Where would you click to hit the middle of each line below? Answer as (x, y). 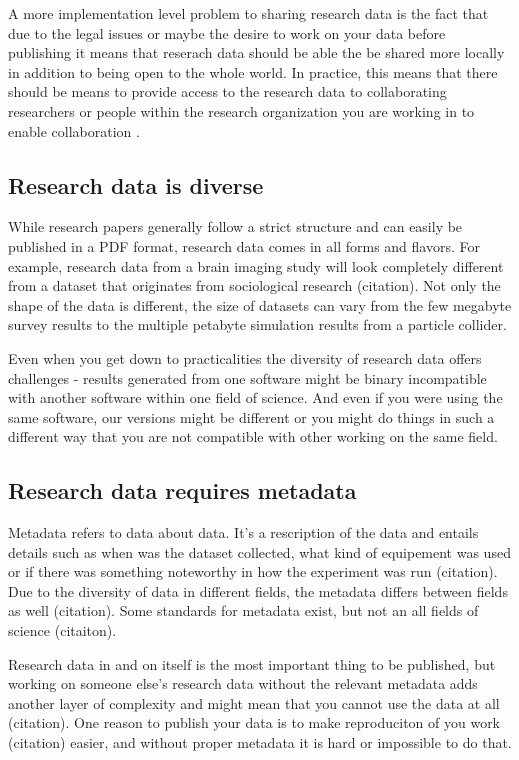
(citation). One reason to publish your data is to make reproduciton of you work (254, 722)
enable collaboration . (74, 130)
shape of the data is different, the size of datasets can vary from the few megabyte (260, 304)
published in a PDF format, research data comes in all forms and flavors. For (244, 245)
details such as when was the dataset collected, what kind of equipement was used (259, 551)
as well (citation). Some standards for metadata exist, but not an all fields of (243, 610)
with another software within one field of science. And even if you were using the (255, 397)
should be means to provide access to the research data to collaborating (227, 91)
